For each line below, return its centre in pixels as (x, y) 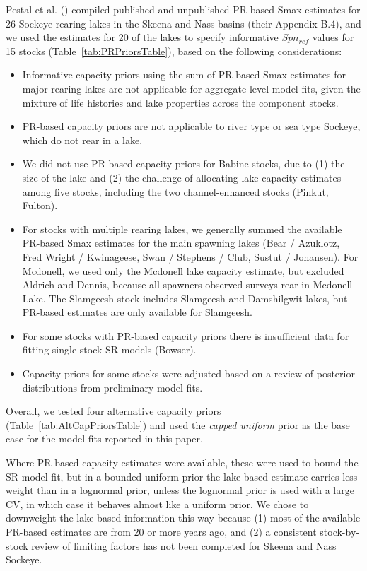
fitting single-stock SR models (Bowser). (109, 349)
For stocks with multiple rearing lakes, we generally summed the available (182, 229)
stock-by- (339, 531)
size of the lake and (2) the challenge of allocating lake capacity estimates (182, 177)
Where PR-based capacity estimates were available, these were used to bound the (182, 463)
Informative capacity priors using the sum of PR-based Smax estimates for (184, 75)
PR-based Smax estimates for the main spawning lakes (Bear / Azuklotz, (181, 243)
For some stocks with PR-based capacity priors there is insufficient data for (186, 335)
